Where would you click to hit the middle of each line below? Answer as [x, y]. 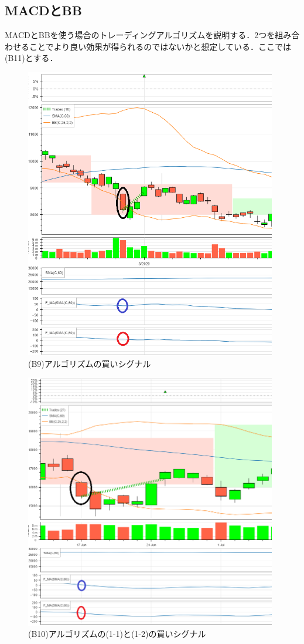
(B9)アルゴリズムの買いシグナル [90, 363]
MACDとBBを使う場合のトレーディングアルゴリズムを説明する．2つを [140, 35]
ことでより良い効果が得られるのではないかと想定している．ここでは [160, 46]
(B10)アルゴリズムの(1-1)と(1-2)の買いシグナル [117, 634]
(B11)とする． [31, 58]
